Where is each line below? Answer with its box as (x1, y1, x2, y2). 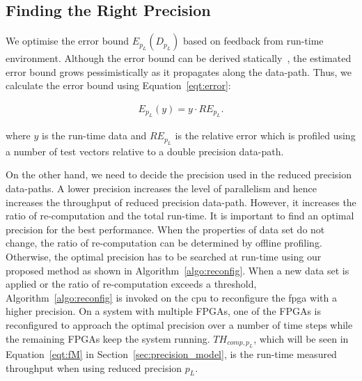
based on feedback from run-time (182, 33, 324, 48)
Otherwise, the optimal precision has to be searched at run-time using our (6, 249, 322, 263)
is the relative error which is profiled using (175, 128, 356, 143)
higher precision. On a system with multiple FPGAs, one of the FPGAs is (6, 304, 322, 318)
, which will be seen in (253, 331, 349, 345)
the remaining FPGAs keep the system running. (6, 331, 210, 345)
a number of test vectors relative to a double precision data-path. (6, 143, 284, 158)
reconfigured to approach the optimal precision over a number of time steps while (6, 317, 353, 332)
